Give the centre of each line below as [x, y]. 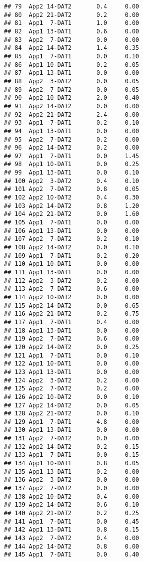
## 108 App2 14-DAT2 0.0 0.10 [72, 248]
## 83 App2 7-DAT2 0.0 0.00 [72, 40]
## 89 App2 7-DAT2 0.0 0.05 [72, 90]
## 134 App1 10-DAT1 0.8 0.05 [72, 464]
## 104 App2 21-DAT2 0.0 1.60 [72, 214]
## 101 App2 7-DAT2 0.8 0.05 [72, 189]
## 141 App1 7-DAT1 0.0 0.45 [72, 521]
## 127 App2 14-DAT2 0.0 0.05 [72, 405]
